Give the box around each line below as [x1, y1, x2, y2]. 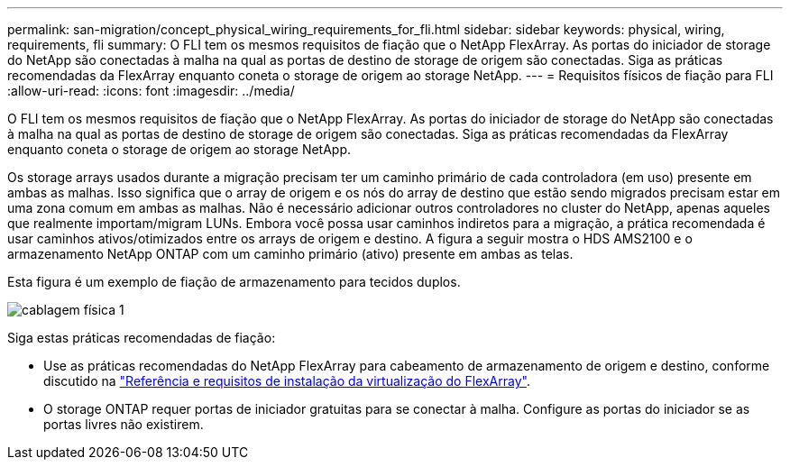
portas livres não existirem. [43, 417, 204, 432]
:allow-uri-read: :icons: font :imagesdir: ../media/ [7, 83, 295, 98]
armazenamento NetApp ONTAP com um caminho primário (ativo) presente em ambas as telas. [7, 246, 574, 261]
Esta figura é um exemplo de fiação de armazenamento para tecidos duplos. [7, 274, 461, 289]
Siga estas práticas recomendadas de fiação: [7, 330, 276, 345]
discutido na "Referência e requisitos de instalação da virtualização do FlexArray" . [43, 373, 530, 389]
